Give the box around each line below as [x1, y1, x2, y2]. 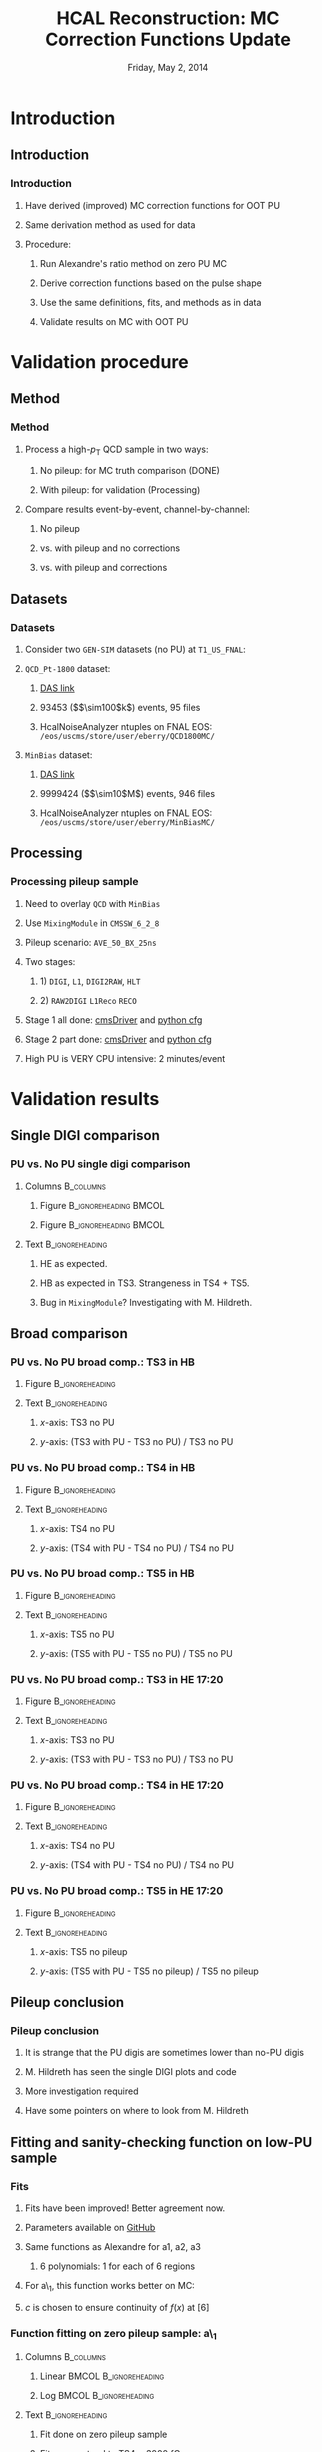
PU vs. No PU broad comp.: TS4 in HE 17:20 [10, 1778, 225, 1792]
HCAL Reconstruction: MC [56, 7, 280, 30]
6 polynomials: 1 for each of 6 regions [39, 2260, 196, 2272]
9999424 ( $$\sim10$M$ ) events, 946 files [39, 787, 216, 799]
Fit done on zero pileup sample [39, 2428, 168, 2441]
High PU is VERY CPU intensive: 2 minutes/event [24, 1052, 226, 1064]
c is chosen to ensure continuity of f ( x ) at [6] [24, 2301, 210, 2313]
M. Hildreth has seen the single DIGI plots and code [24, 2066, 237, 2078]
